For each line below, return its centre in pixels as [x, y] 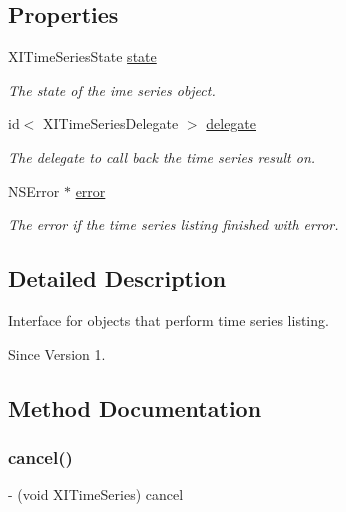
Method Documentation [135, 407]
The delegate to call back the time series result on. [162, 156]
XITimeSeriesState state [82, 56]
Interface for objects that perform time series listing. [168, 319]
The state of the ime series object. [112, 89]
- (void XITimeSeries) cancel [96, 494]
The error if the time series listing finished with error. [173, 224]
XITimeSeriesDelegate [111, 123]
